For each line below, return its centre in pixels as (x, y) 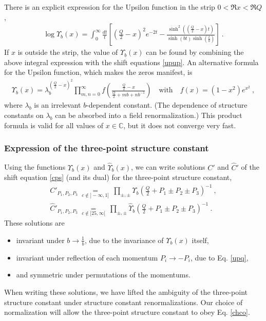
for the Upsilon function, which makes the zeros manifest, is (98, 72)
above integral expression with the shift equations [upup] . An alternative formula (131, 62)
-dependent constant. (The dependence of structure (167, 105)
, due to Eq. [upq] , (219, 257)
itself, (200, 240)
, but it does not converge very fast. (180, 125)
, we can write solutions (168, 167)
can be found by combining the (195, 52)
